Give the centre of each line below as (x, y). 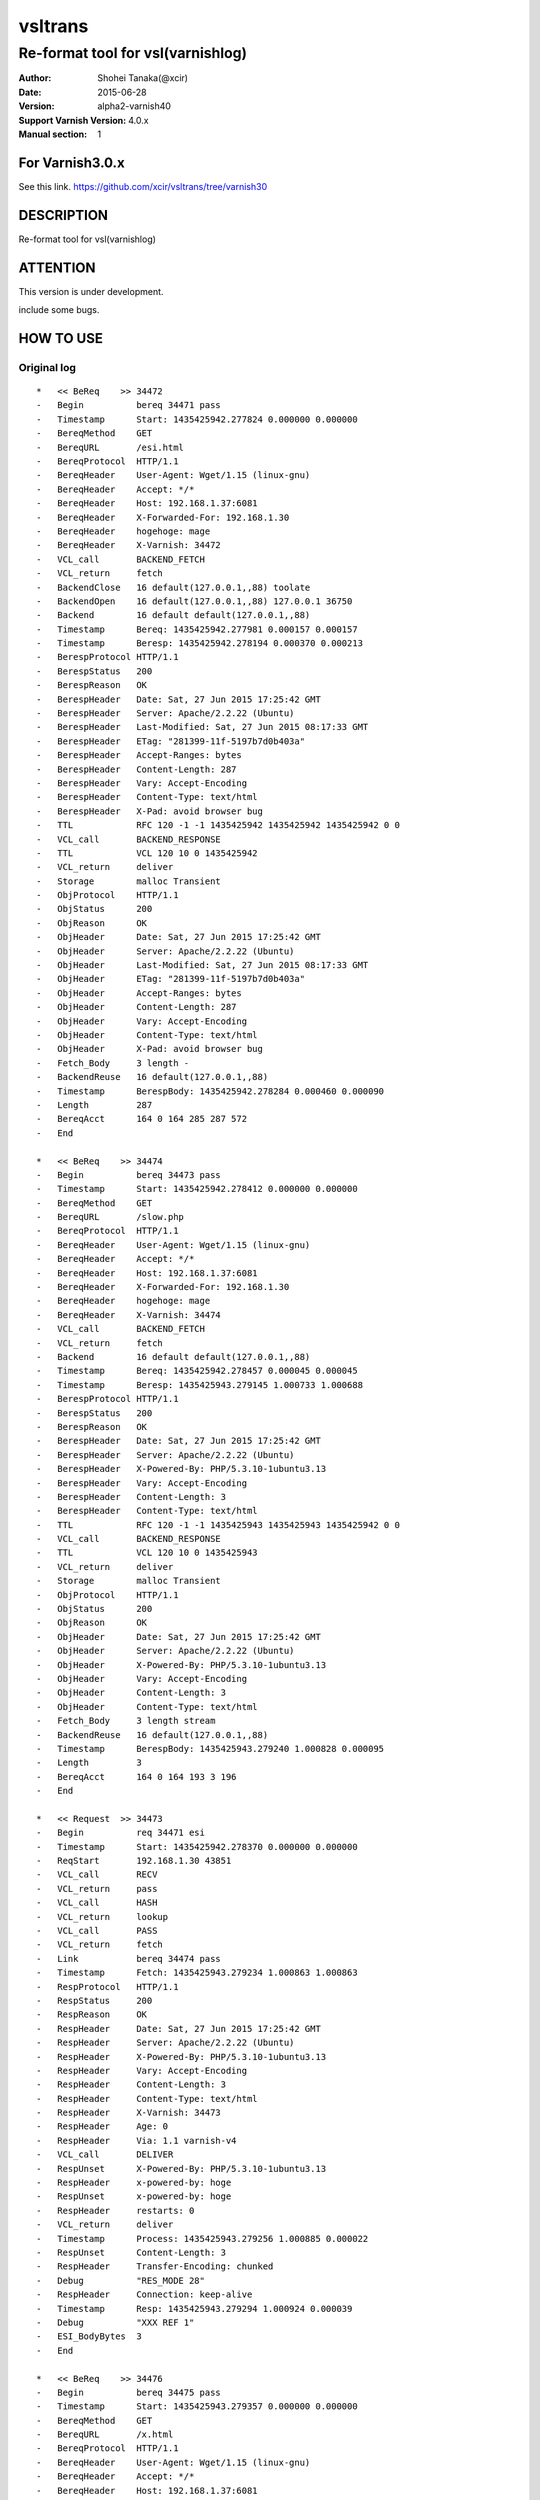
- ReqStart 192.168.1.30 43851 (134, 1861)
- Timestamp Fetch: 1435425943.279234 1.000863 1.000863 (197, 1973)
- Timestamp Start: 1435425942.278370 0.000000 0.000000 (197, 1846)
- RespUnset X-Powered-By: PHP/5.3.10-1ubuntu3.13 (181, 2168)
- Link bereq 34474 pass (129, 1958)
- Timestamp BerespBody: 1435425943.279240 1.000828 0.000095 (210, 1748)
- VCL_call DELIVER (105, 2154)
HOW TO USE (61, 338)
